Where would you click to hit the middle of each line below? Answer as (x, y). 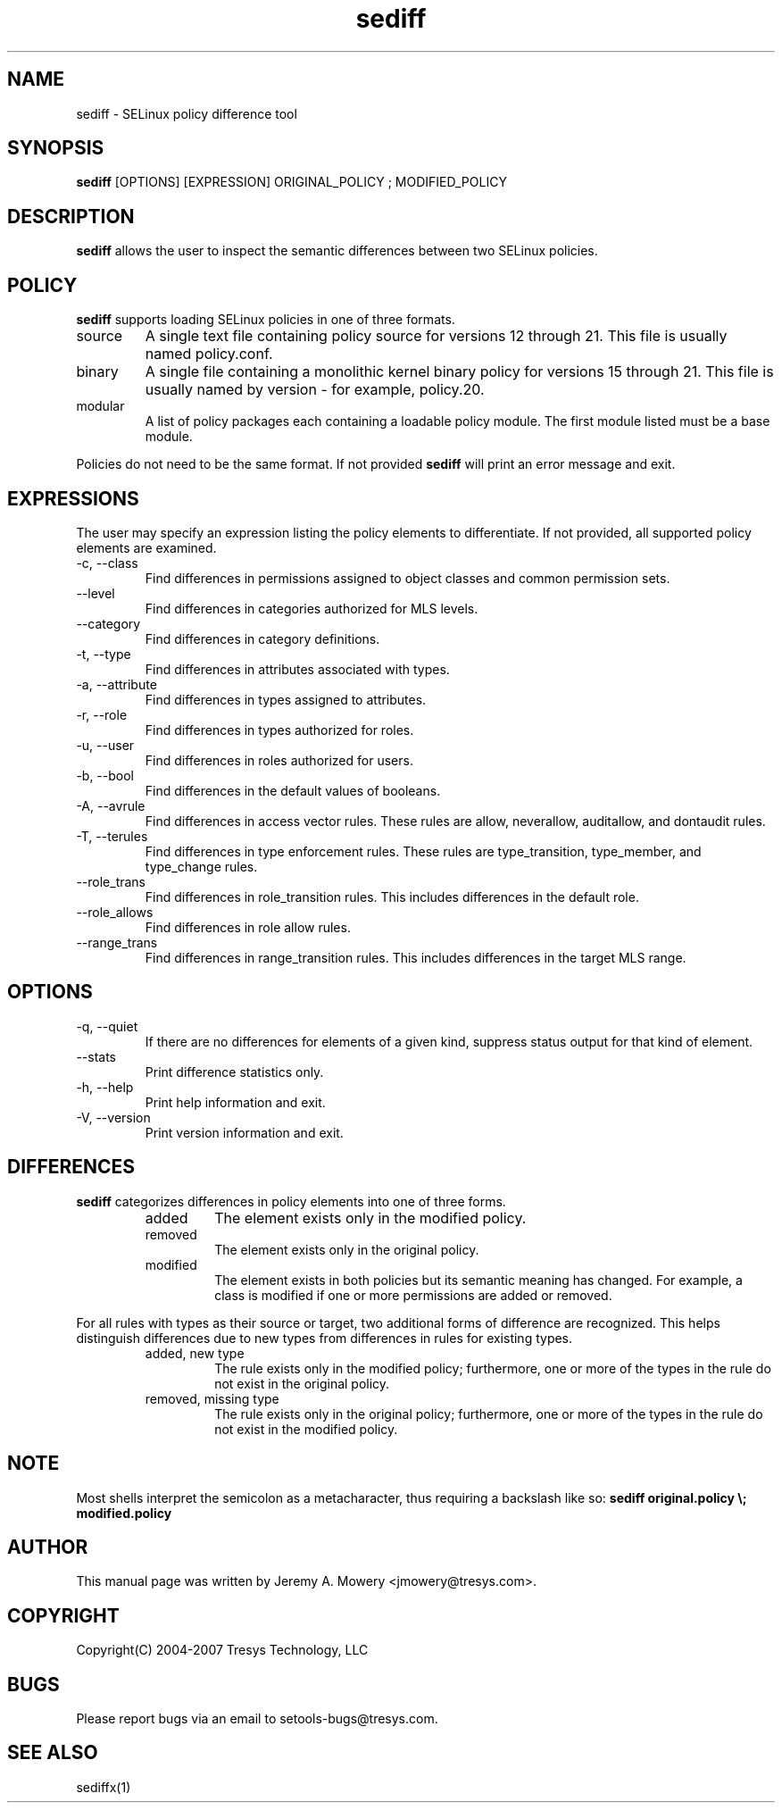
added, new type (195, 1353)
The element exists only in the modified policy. (370, 1218)
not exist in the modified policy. (306, 1429)
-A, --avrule (111, 805)
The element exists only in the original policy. (347, 1249)
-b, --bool (105, 775)
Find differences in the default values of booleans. (293, 790)
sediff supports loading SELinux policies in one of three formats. (266, 320)
